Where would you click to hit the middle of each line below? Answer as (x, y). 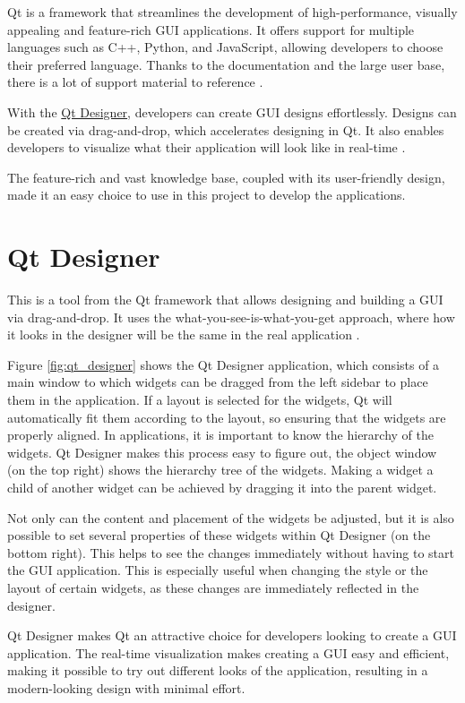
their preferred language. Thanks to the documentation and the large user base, (226, 64)
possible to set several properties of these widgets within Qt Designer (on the (219, 535)
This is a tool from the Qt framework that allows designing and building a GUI (225, 300)
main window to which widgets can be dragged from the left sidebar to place (218, 382)
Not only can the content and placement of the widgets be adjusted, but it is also (231, 517)
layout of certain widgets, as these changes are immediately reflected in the (213, 587)
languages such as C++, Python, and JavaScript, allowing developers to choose (225, 47)
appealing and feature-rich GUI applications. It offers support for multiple (211, 29)
